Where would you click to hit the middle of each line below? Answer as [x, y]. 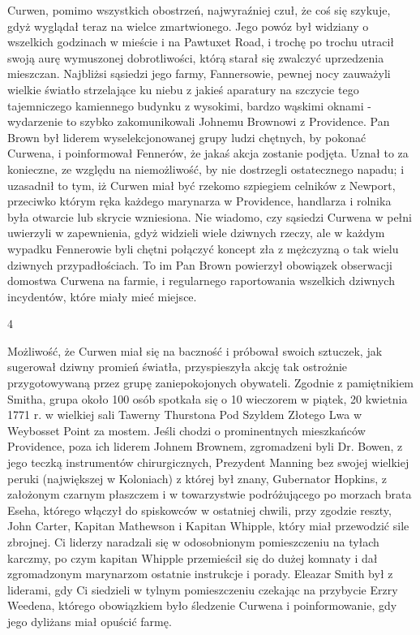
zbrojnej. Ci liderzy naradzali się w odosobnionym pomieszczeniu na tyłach [193, 542]
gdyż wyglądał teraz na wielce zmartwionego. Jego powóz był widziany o [188, 26]
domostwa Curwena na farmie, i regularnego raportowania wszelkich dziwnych [201, 281]
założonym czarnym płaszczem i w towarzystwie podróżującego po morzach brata [210, 494]
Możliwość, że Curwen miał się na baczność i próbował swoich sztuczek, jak [195, 350]
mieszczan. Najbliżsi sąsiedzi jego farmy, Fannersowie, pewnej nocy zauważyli [199, 73]
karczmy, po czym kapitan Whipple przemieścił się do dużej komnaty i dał [193, 557]
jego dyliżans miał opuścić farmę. [90, 621]
